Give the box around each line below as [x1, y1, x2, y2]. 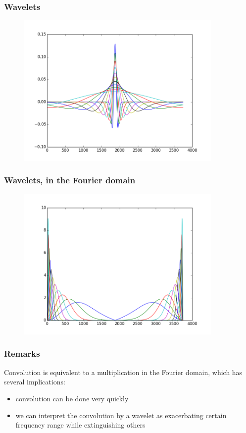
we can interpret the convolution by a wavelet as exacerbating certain [15, 410, 227, 420]
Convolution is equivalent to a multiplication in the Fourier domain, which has [4, 367, 243, 377]
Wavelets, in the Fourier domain [4, 174, 136, 186]
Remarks [4, 347, 40, 360]
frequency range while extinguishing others [15, 420, 146, 430]
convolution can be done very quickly [15, 393, 129, 403]
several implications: [4, 377, 65, 387]
